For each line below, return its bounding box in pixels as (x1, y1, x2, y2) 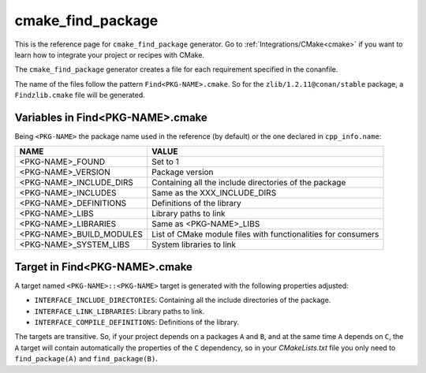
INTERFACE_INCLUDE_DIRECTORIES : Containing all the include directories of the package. (34, 296, 331, 305)
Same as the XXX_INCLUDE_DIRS (151, 188, 277, 199)
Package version (151, 166, 214, 177)
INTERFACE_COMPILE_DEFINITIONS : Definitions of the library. (34, 318, 240, 327)
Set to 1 (151, 156, 179, 167)
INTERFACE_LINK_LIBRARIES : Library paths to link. (34, 306, 205, 315)
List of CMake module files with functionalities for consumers (151, 229, 379, 240)
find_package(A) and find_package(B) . (14, 354, 158, 364)
